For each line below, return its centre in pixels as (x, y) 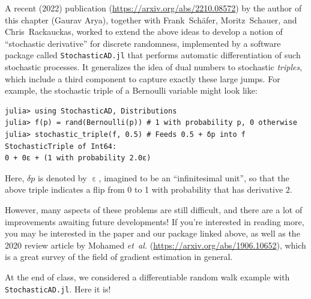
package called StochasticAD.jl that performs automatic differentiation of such (153, 55)
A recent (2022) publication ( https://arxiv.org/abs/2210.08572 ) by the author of (153, 8)
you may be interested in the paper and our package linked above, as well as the (152, 233)
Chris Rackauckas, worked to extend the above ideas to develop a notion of (144, 32)
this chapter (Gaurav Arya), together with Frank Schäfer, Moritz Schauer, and (151, 20)
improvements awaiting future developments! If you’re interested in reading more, (155, 221)
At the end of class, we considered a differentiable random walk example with (147, 276)
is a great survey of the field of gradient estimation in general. (119, 257)
